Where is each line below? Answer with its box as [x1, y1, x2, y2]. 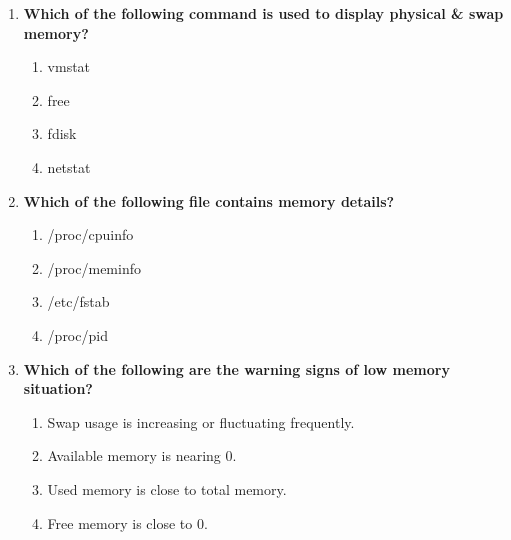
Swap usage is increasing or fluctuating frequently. [47, 411, 355, 432]
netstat [47, 156, 91, 177]
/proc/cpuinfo [47, 224, 134, 245]
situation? [23, 378, 93, 399]
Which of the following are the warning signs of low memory [23, 358, 450, 379]
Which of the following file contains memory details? [23, 190, 395, 211]
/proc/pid [47, 324, 108, 345]
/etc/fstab [47, 291, 110, 312]
